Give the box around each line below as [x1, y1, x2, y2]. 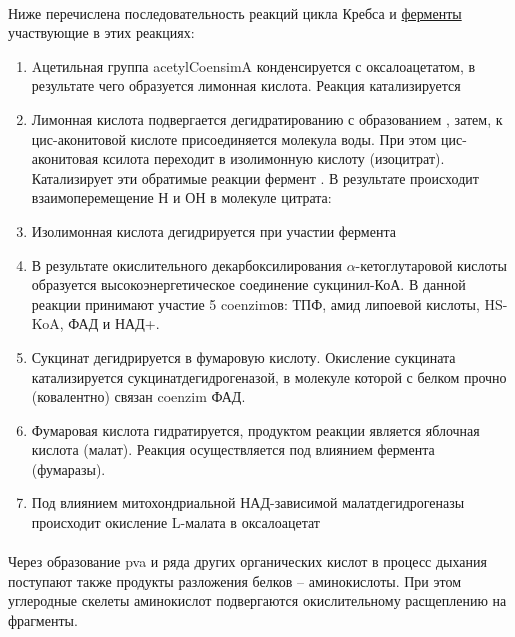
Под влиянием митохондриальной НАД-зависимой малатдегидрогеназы [31, 492, 465, 513]
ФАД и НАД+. [68, 313, 160, 334]
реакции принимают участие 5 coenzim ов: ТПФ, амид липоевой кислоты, [31, 293, 480, 314]
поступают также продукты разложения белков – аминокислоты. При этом [8, 570, 462, 591]
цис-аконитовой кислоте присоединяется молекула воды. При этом [31, 128, 437, 149]
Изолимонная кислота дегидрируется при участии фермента [31, 220, 396, 241]
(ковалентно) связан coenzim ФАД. [31, 386, 246, 407]
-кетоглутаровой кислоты [355, 254, 507, 275]
